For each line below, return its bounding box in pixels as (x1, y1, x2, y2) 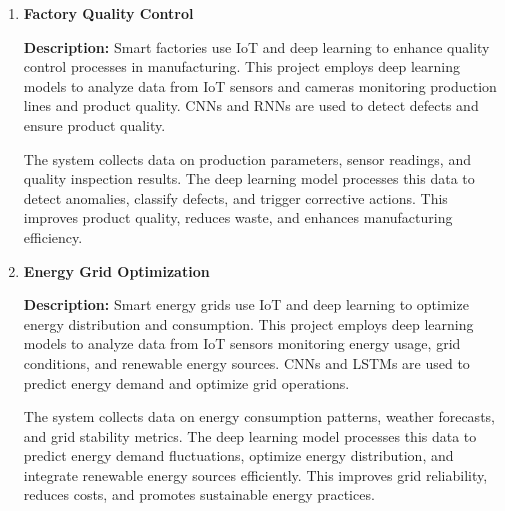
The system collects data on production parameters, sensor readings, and (23, 148, 471, 169)
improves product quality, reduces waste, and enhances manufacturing (23, 207, 453, 228)
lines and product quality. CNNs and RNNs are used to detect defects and (23, 95, 479, 116)
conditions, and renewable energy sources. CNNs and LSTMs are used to (23, 352, 470, 373)
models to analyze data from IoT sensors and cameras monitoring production (23, 75, 497, 96)
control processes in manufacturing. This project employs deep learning (23, 56, 460, 77)
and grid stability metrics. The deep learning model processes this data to (23, 425, 477, 446)
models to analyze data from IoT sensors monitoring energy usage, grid (23, 333, 461, 354)
